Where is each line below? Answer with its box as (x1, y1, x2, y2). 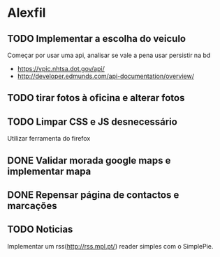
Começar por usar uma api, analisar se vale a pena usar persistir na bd (7, 51, 211, 59)
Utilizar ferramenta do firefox (7, 134, 91, 143)
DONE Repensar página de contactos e (7, 189, 179, 201)
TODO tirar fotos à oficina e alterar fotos (7, 92, 185, 104)
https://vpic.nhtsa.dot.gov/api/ (17, 65, 105, 72)
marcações (7, 200, 57, 212)
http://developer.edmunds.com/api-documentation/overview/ (17, 72, 194, 80)
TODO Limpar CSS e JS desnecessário (7, 116, 178, 127)
